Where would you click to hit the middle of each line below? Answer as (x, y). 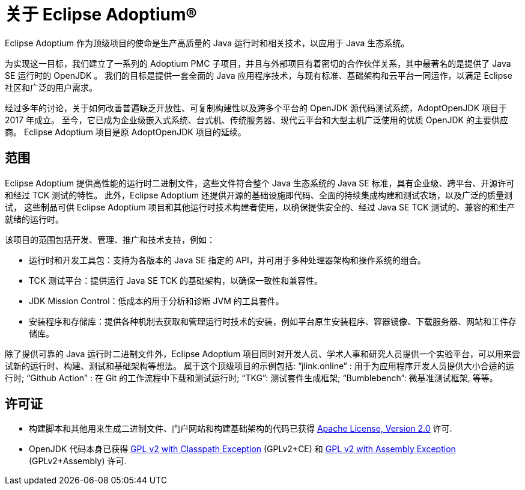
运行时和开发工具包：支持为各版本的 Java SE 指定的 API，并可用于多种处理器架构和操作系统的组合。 (227, 260)
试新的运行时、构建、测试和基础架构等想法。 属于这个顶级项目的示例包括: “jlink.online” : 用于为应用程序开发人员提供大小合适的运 (259, 366)
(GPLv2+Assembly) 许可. (78, 461)
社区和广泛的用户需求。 (51, 87)
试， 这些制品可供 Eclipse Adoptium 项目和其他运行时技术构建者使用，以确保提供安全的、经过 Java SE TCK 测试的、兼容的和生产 (260, 207)
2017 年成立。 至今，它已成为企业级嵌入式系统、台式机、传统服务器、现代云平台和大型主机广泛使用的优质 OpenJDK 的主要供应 (256, 120)
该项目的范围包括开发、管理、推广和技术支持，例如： (110, 239)
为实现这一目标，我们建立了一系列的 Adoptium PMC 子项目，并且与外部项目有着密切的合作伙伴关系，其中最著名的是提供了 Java (258, 63)
